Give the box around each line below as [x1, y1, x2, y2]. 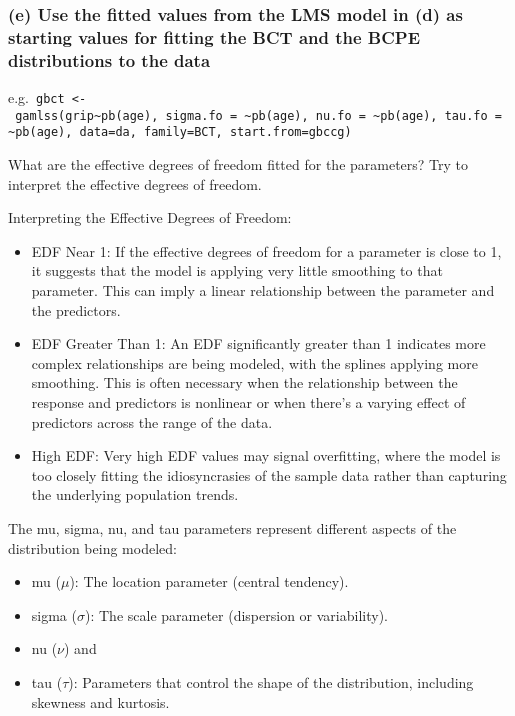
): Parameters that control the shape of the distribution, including [68, 671, 474, 692]
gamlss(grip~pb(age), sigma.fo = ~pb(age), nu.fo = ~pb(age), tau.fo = [15, 108, 502, 123]
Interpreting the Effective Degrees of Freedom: [8, 207, 292, 228]
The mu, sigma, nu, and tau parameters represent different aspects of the [8, 517, 457, 538]
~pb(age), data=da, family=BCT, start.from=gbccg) [8, 125, 352, 140]
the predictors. [31, 299, 121, 320]
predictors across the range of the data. [31, 411, 273, 432]
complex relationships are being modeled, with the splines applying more [31, 352, 478, 373]
